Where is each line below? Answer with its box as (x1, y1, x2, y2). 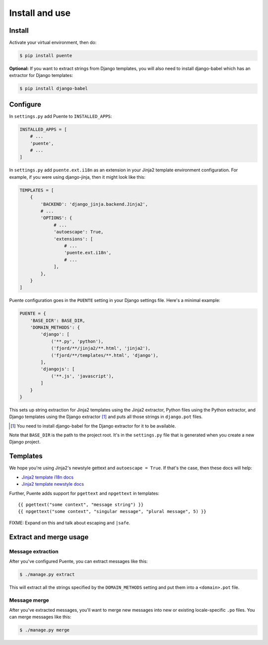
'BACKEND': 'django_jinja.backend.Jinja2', (40, 201, 148, 207)
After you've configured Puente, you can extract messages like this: (9, 558, 148, 564)
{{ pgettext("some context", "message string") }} (18, 502, 144, 507)
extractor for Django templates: (9, 72, 73, 78)
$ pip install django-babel (19, 86, 88, 91)
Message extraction (9, 548, 59, 555)
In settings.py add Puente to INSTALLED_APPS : (9, 113, 112, 119)
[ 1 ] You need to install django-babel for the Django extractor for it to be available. (10, 423, 176, 429)
